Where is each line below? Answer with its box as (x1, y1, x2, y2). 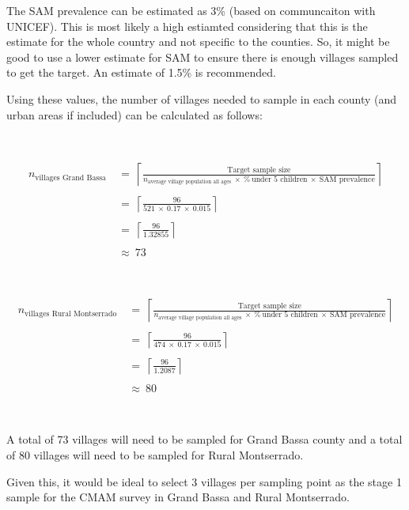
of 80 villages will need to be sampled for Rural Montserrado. (6, 446, 304, 463)
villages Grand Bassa (35, 173, 106, 182)
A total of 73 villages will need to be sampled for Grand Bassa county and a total (6, 431, 403, 448)
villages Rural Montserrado (25, 309, 117, 318)
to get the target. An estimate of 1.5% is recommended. (6, 64, 276, 81)
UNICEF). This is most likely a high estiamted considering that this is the (6, 17, 368, 34)
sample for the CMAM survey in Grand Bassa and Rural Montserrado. (6, 489, 350, 505)
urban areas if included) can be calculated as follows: (6, 106, 263, 123)
